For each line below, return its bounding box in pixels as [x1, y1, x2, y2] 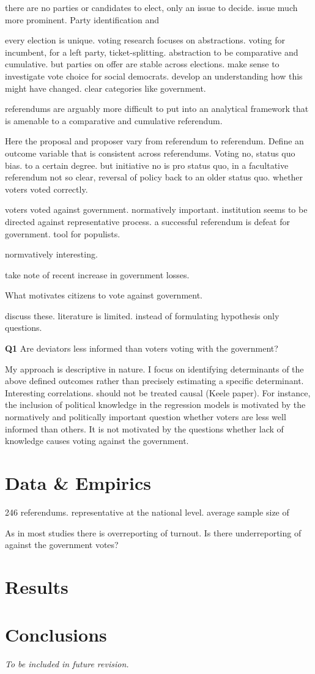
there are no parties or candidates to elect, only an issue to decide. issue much [5, 1, 298, 13]
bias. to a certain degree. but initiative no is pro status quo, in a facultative [5, 158, 289, 171]
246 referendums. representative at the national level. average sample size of [5, 505, 289, 518]
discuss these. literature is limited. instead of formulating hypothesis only [5, 309, 280, 322]
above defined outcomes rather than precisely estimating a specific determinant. [5, 374, 304, 387]
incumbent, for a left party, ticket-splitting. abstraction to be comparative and [5, 45, 298, 58]
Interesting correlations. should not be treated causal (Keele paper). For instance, [5, 386, 311, 399]
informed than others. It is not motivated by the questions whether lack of [5, 422, 284, 435]
